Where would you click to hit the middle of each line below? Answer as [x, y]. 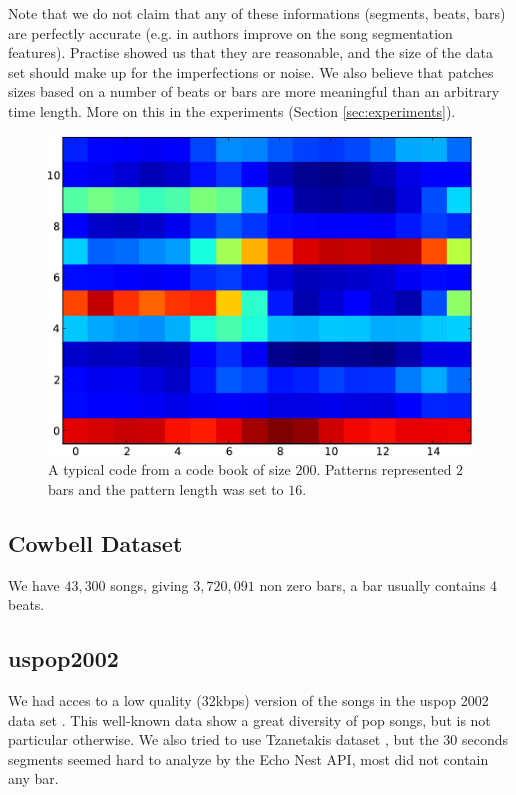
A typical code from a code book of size [169, 469]
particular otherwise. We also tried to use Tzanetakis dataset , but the [223, 739]
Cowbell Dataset [95, 542]
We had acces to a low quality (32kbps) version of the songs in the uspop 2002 [248, 700]
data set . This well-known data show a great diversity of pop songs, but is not [249, 719]
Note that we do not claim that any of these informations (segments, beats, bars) [257, 13]
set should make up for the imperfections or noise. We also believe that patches [251, 71]
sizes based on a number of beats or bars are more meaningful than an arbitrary [254, 91]
